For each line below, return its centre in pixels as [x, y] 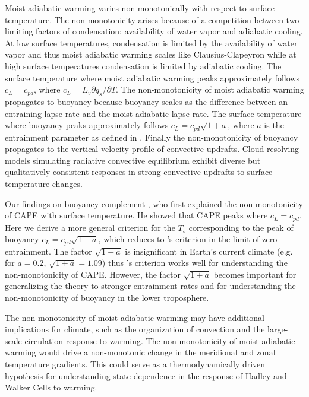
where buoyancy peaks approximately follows [87, 125]
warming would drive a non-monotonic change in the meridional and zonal [140, 352]
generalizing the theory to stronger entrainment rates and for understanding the [150, 286]
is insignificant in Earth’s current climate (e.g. [209, 251]
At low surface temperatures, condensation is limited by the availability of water [151, 42]
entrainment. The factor [48, 251]
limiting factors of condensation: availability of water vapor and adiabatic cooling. [154, 31]
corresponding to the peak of [241, 227]
